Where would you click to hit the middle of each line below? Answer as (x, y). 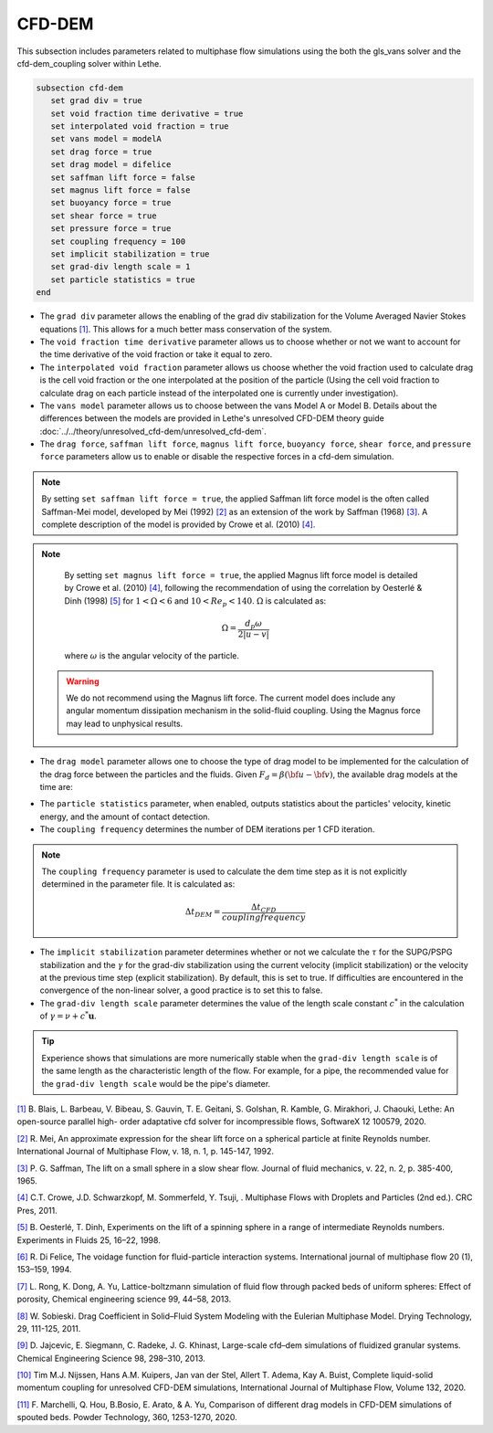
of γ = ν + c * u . (68, 1016)
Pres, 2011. (37, 1210)
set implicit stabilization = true (130, 254)
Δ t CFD (264, 908)
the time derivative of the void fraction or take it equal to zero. (156, 354)
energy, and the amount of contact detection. (125, 817)
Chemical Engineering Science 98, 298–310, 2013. (111, 1358)
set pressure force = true (111, 229)
